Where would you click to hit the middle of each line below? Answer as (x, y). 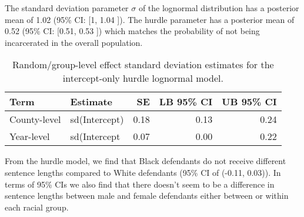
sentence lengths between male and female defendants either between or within (147, 196)
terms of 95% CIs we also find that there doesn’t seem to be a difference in (140, 184)
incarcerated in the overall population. (74, 42)
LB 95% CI (186, 102)
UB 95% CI (249, 102)
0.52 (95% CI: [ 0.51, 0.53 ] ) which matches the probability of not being (132, 31)
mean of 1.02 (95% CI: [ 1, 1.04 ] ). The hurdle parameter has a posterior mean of (150, 19)
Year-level (30, 136)
